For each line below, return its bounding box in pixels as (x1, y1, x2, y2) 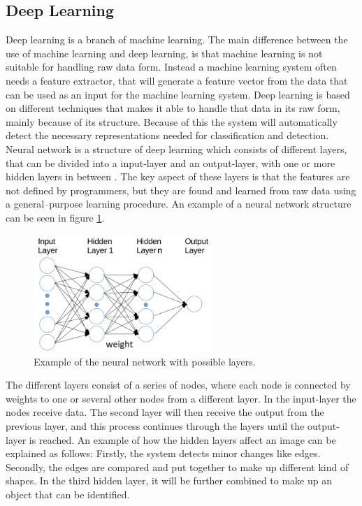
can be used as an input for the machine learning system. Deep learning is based (6, 87, 350, 101)
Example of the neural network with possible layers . (34, 354, 256, 368)
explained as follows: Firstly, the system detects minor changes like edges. (6, 446, 321, 461)
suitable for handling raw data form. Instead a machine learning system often (6, 59, 337, 74)
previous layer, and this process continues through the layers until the (6, 419, 305, 433)
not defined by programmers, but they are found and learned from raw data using (6, 182, 356, 197)
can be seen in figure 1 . (6, 210, 105, 224)
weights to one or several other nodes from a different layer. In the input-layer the (6, 391, 356, 405)
